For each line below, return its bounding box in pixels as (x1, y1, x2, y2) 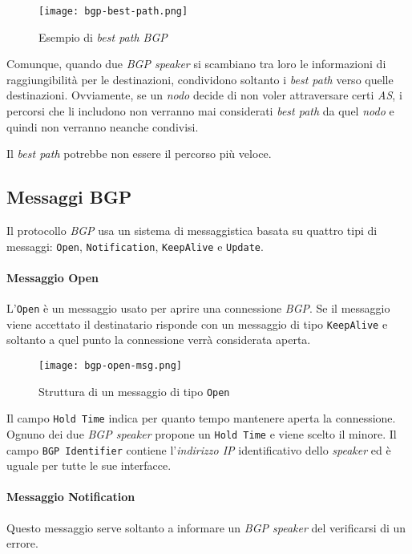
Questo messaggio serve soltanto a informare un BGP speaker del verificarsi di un (6, 519, 406, 536)
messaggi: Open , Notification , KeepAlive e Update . (6, 237, 264, 254)
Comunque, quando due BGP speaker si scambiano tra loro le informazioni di (6, 55, 386, 72)
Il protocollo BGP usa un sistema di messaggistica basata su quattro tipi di (6, 222, 378, 239)
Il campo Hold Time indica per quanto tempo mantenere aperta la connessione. (6, 410, 396, 427)
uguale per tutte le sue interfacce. (6, 457, 172, 474)
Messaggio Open (6, 269, 99, 285)
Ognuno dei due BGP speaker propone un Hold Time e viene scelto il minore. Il (6, 425, 397, 442)
